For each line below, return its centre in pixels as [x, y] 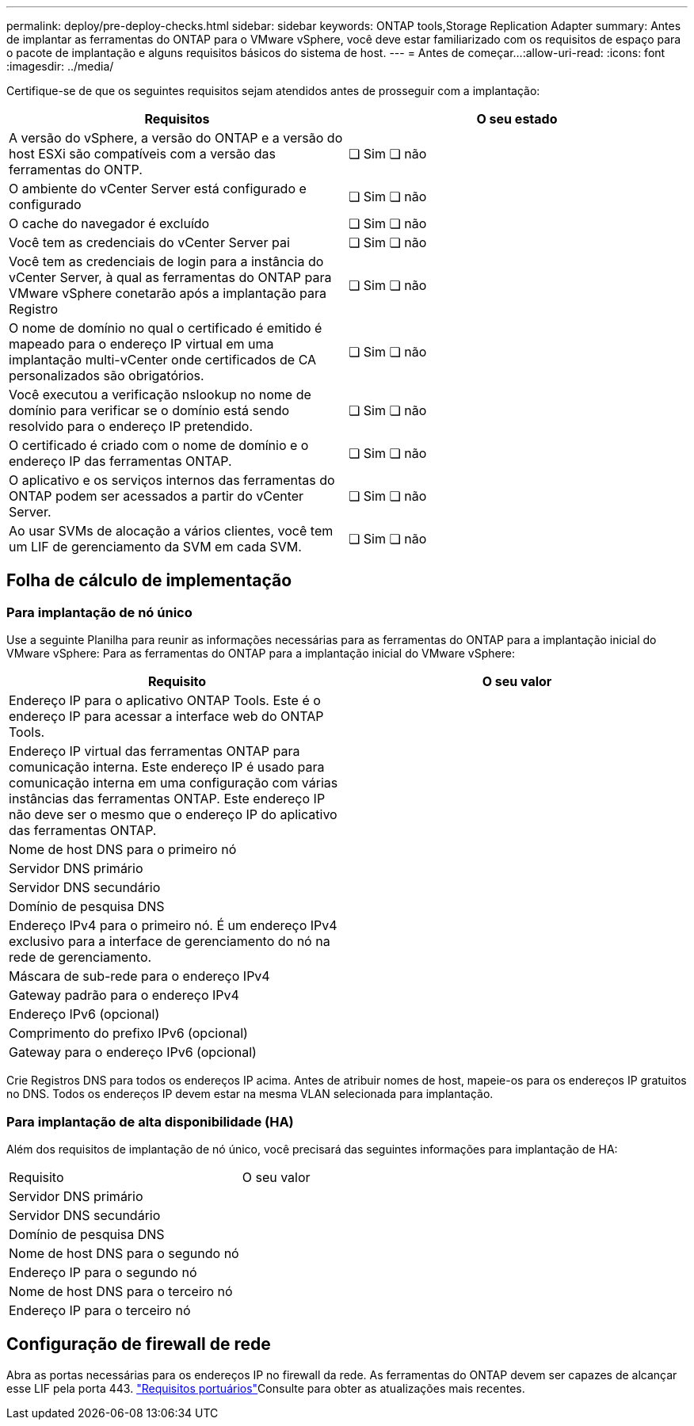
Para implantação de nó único [99, 612]
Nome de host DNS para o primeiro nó [123, 850]
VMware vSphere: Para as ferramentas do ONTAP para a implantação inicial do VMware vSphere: [261, 654]
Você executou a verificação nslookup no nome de [160, 395]
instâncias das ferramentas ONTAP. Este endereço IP [167, 799]
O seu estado [517, 119]
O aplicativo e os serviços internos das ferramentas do [172, 480]
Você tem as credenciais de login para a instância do [166, 261]
